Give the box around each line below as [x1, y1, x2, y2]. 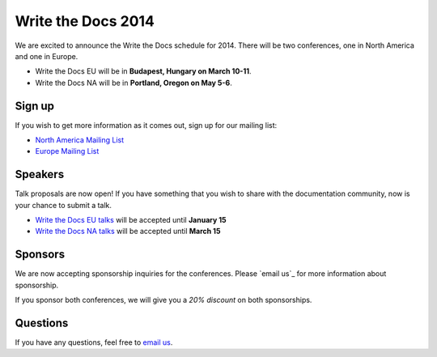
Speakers [15, 168, 65, 181]
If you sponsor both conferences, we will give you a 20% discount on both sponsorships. [15, 295, 312, 305]
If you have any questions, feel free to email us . [15, 338, 173, 347]
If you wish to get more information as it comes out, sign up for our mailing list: [15, 120, 278, 130]
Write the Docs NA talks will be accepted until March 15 [35, 227, 221, 236]
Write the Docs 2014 [15, 12, 155, 30]
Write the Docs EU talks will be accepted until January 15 [35, 215, 227, 225]
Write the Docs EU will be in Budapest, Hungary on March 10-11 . [35, 66, 252, 76]
